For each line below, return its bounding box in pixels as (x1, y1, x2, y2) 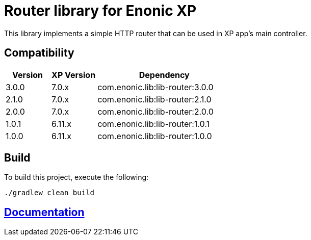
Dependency (139, 69, 190, 80)
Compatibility (4, 46, 74, 60)
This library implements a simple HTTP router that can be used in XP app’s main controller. (4, 29, 307, 38)
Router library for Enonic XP (4, 2, 197, 19)
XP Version (51, 69, 96, 80)
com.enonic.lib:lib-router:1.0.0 (97, 130, 212, 141)
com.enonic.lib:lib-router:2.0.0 (97, 106, 214, 117)
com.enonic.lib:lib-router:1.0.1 (97, 118, 210, 129)
